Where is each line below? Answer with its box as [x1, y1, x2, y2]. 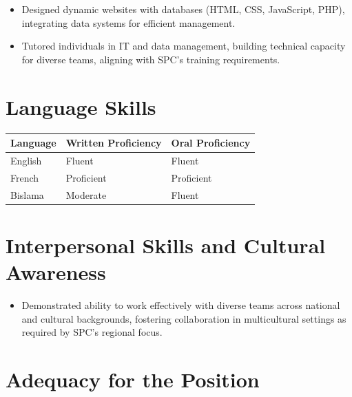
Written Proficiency [65, 136, 162, 149]
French [10, 170, 39, 184]
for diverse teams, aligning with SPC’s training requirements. [21, 52, 280, 66]
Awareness [6, 258, 106, 286]
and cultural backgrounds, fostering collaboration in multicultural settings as [21, 311, 346, 325]
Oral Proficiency [171, 136, 251, 149]
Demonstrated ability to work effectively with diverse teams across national [21, 297, 340, 312]
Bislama [10, 187, 44, 202]
